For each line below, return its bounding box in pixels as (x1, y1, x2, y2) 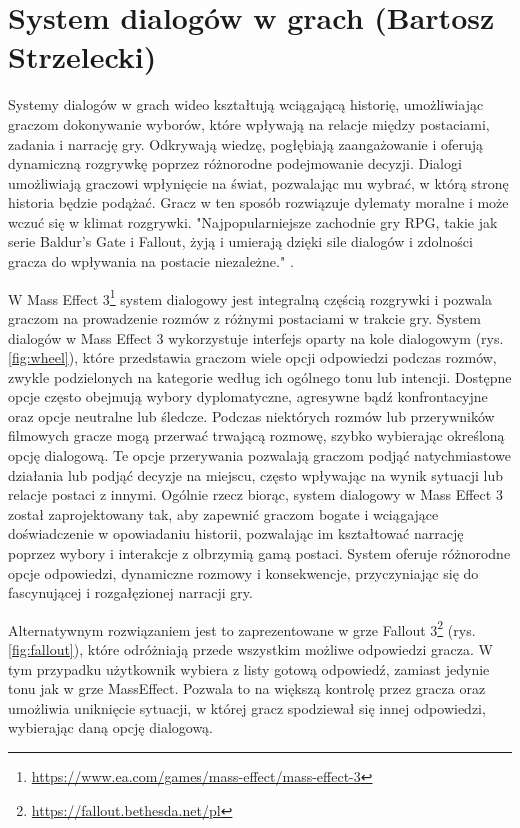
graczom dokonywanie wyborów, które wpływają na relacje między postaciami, (8, 113, 490, 134)
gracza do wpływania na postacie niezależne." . (8, 251, 294, 272)
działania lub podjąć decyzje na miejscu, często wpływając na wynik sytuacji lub (8, 464, 503, 485)
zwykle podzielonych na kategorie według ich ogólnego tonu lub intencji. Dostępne (8, 366, 512, 387)
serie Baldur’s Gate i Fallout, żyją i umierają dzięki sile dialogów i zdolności (8, 231, 473, 252)
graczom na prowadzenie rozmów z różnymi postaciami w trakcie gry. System (8, 307, 481, 328)
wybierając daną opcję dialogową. (8, 717, 214, 738)
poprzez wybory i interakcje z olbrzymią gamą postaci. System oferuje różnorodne (8, 543, 511, 564)
